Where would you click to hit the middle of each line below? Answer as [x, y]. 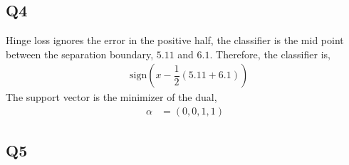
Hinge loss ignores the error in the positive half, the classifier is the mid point [175, 40]
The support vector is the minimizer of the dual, [111, 97]
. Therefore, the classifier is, [270, 54]
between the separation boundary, [80, 54]
